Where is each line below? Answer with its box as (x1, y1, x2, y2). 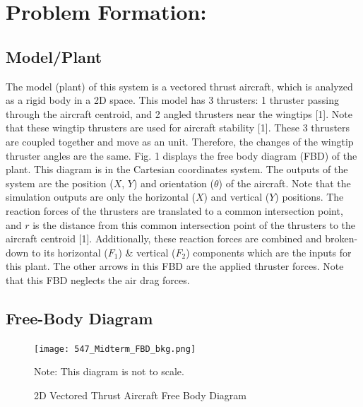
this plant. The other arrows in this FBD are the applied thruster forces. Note (6, 259, 344, 273)
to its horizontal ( (31, 244, 108, 259)
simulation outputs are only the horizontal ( (6, 189, 196, 204)
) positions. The (275, 189, 344, 204)
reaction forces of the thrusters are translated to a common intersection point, (6, 203, 343, 218)
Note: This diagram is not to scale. (34, 364, 184, 379)
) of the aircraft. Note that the (218, 175, 351, 190)
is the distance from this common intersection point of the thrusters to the (32, 217, 355, 232)
